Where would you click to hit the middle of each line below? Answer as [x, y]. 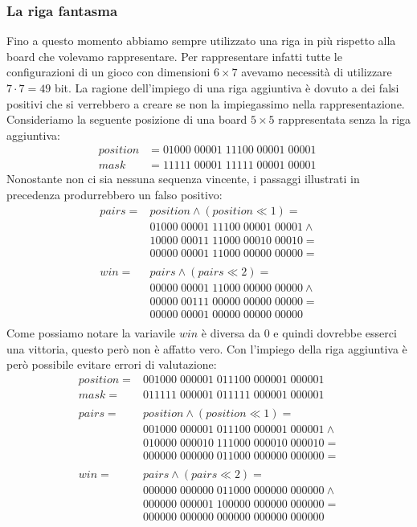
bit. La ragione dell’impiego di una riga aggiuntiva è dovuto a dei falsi [227, 88]
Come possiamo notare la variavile [91, 332]
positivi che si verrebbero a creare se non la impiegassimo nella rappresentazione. [206, 103]
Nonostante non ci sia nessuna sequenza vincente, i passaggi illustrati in [183, 179]
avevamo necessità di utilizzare [317, 72]
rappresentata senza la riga [345, 119]
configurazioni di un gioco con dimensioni [108, 72]
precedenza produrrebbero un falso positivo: [114, 195]
